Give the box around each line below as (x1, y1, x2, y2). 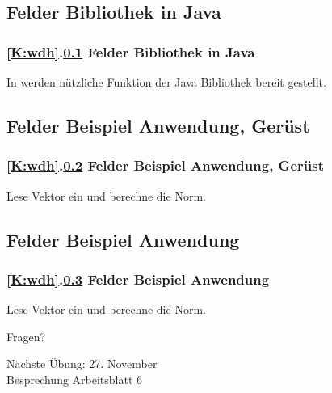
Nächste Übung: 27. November (6, 355, 158, 372)
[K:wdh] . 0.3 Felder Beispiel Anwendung (6, 268, 270, 289)
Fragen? (6, 327, 46, 344)
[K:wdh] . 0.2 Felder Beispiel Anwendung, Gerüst (6, 155, 324, 175)
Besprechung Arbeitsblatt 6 (6, 370, 143, 387)
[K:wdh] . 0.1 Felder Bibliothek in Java (6, 41, 255, 61)
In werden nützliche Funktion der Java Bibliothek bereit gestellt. (6, 74, 326, 90)
